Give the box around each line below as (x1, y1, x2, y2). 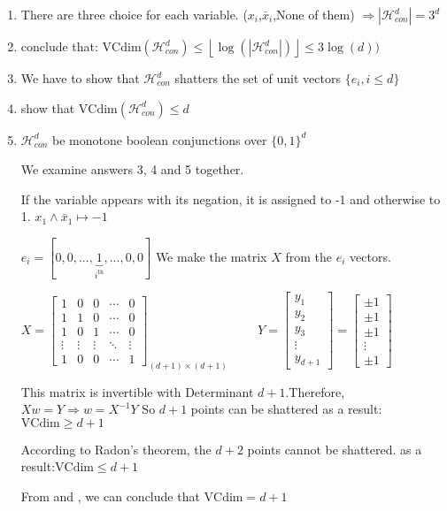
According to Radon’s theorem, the (20, 439, 212, 458)
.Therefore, (285, 382, 345, 400)
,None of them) (273, 5, 355, 23)
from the (285, 247, 332, 265)
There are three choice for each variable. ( (20, 5, 248, 23)
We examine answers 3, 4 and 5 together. (20, 160, 244, 179)
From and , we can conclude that (20, 486, 200, 505)
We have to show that (20, 69, 140, 87)
